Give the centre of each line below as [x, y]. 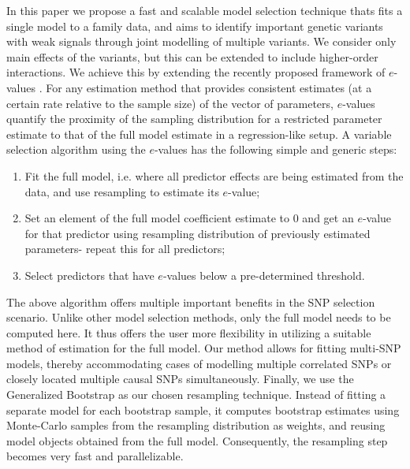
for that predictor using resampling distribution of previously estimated [198, 233]
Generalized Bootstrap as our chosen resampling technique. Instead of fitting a [196, 395]
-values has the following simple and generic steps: [276, 149]
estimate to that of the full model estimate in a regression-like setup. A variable [199, 134]
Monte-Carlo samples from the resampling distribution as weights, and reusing [196, 425]
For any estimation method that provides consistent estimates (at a [209, 87]
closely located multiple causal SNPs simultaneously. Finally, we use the [180, 379]
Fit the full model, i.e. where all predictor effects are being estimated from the [214, 175]
